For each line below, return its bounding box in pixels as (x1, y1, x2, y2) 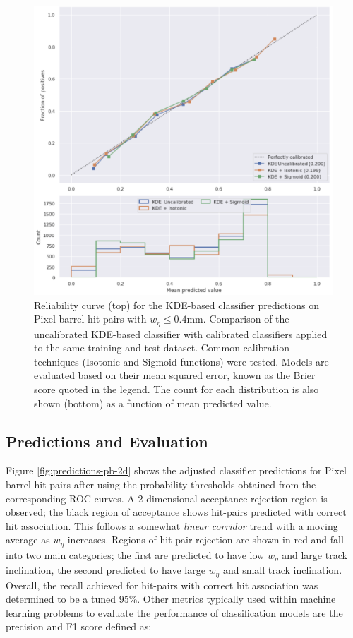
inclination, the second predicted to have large (6, 562, 205, 577)
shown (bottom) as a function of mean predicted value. (34, 395, 272, 410)
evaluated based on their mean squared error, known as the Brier (34, 368, 316, 383)
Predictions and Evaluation (6, 430, 208, 452)
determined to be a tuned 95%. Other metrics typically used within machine (6, 591, 336, 606)
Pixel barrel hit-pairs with (34, 311, 147, 326)
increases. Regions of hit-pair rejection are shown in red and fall (67, 532, 344, 547)
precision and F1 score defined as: (6, 619, 152, 634)
